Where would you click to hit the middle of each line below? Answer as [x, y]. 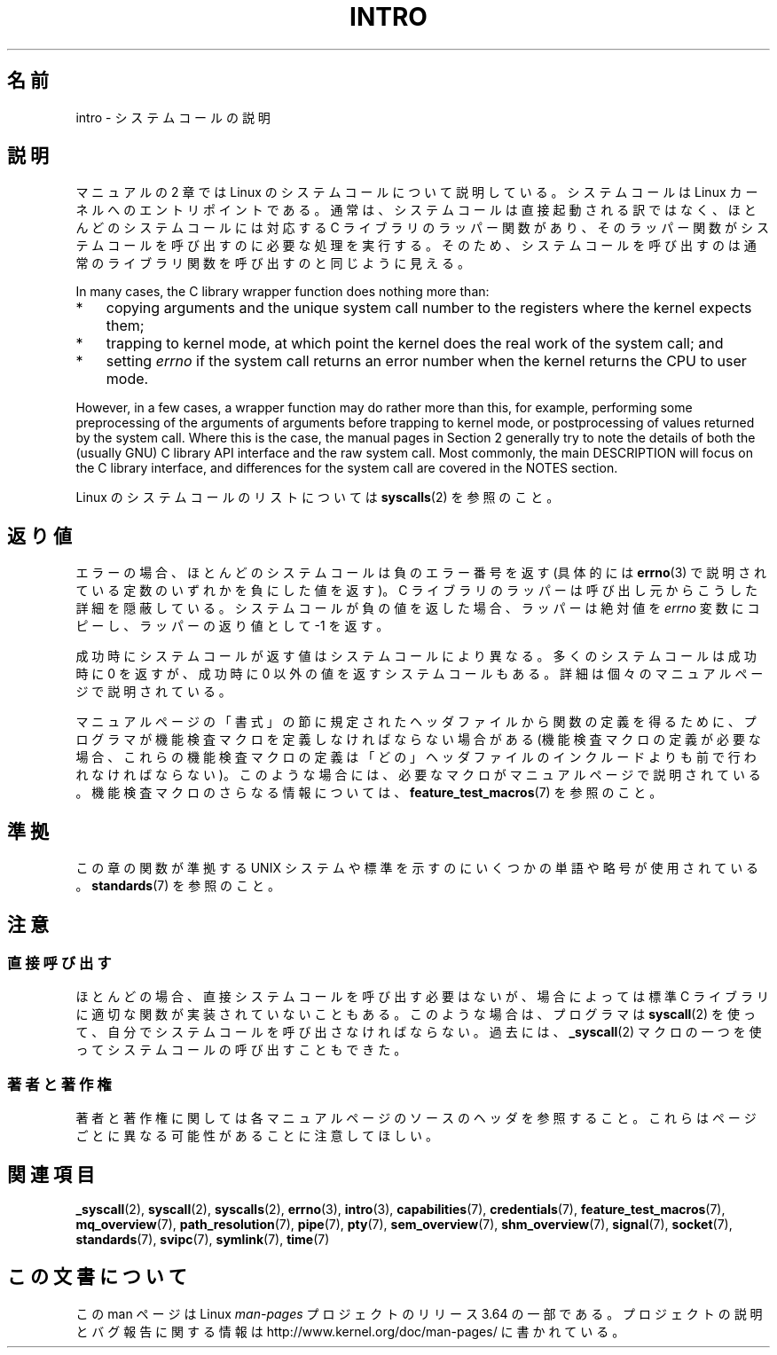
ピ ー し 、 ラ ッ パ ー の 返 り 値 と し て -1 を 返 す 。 [232, 626]
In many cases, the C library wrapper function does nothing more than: [283, 292]
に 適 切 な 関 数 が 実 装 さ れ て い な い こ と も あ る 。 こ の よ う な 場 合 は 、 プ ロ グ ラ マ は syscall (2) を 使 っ [416, 1014]
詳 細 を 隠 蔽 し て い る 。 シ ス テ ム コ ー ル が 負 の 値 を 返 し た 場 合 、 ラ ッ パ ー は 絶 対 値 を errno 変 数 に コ [418, 608]
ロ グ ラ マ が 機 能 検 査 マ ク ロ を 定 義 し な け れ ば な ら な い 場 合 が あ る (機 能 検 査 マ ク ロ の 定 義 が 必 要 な [418, 740]
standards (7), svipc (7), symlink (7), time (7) [203, 1239]
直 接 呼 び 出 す [59, 963]
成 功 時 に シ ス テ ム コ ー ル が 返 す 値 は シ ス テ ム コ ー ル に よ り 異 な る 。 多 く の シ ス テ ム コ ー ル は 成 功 [416, 656]
